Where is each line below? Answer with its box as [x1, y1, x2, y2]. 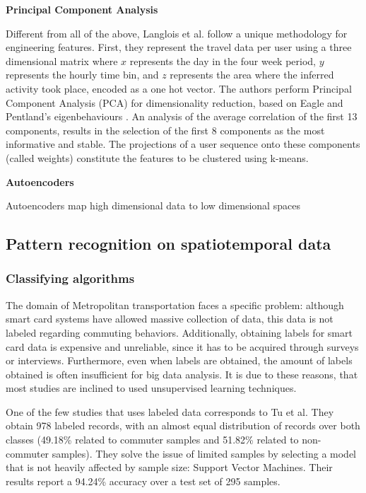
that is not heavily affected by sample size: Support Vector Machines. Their [6, 460, 333, 475]
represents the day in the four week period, [129, 53, 316, 68]
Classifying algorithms [6, 269, 135, 287]
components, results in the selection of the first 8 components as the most [6, 122, 325, 137]
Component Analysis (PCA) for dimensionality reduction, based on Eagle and [6, 95, 343, 110]
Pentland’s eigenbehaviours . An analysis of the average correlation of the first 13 [6, 109, 358, 124]
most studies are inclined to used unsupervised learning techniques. [6, 381, 297, 395]
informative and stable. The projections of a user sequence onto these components [6, 137, 360, 151]
